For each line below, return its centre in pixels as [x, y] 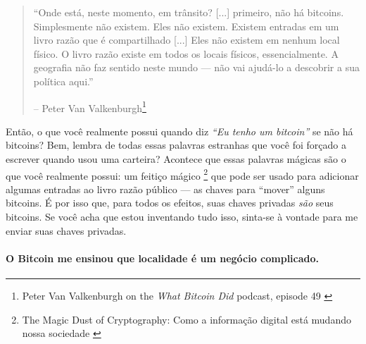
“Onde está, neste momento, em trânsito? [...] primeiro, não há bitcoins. [189, 12]
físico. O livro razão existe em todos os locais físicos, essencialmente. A [186, 53]
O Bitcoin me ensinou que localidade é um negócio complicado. [163, 258]
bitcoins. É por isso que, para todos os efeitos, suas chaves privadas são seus [170, 203]
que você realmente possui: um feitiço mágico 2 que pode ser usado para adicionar [182, 174]
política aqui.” [63, 81]
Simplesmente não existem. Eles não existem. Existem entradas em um [186, 26]
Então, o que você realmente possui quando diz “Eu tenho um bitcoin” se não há [179, 131]
